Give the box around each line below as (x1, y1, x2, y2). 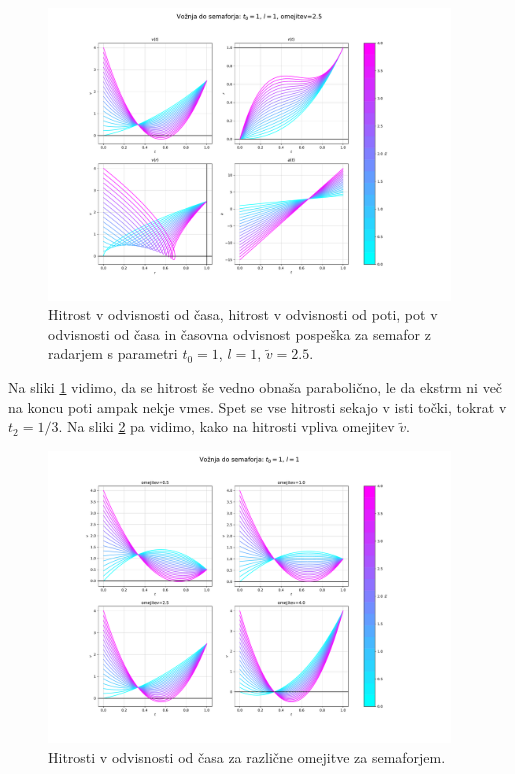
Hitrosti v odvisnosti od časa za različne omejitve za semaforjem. (48, 747, 446, 768)
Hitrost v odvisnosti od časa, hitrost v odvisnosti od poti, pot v (48, 304, 438, 325)
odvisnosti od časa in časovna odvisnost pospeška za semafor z (48, 323, 431, 344)
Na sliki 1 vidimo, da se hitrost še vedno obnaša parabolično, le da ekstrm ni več (8, 377, 503, 398)
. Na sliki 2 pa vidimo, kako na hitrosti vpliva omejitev (58, 416, 395, 437)
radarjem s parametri (48, 343, 178, 364)
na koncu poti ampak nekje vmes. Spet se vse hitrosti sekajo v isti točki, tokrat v (8, 396, 507, 417)
